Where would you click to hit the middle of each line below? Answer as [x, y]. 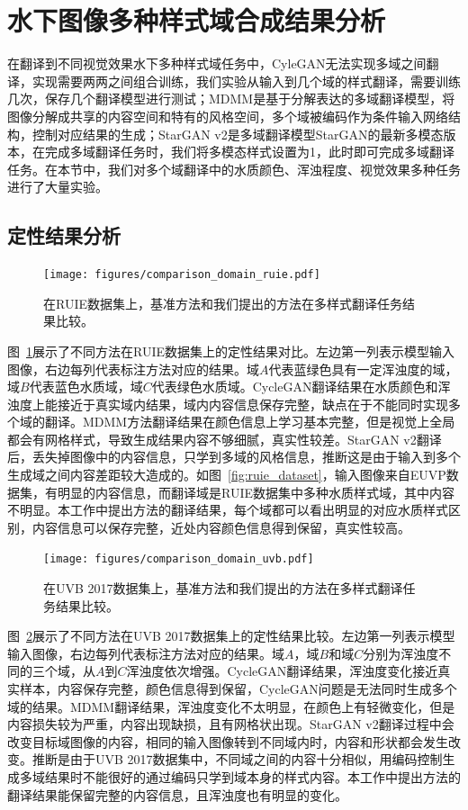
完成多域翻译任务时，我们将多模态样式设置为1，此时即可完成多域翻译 [249, 152]
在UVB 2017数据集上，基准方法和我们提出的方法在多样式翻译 [223, 588]
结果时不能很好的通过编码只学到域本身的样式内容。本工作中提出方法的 [252, 777]
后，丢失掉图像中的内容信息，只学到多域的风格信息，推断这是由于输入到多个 [234, 457]
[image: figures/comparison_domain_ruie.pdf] [182, 275]
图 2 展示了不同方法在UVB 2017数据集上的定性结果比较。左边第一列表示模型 [231, 636]
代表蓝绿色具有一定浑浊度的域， [363, 369]
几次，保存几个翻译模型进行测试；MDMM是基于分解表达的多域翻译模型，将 [231, 99]
